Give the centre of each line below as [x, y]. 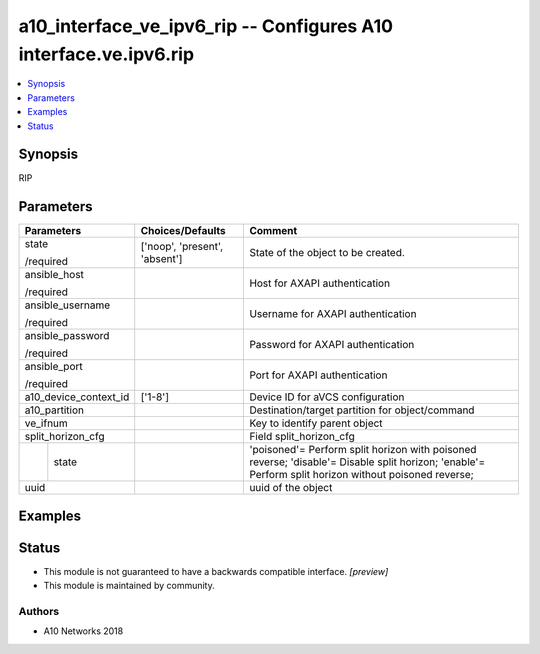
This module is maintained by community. [129, 586]
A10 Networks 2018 [83, 631]
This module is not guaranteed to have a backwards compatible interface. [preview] [216, 571]
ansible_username [67, 305]
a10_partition [54, 410]
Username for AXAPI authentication [333, 314]
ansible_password [67, 336]
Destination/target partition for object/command [362, 410]
